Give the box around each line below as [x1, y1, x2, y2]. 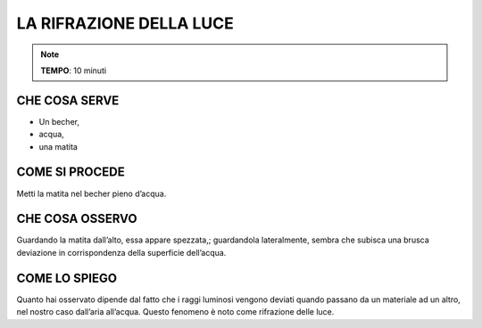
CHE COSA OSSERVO [16, 211, 137, 226]
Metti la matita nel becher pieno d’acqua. [16, 188, 167, 199]
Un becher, [38, 116, 80, 127]
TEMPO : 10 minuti [40, 65, 107, 76]
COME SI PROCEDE [16, 165, 125, 180]
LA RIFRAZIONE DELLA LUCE [16, 13, 234, 33]
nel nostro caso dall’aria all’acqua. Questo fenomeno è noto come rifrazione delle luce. [16, 307, 335, 317]
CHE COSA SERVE [16, 93, 120, 108]
